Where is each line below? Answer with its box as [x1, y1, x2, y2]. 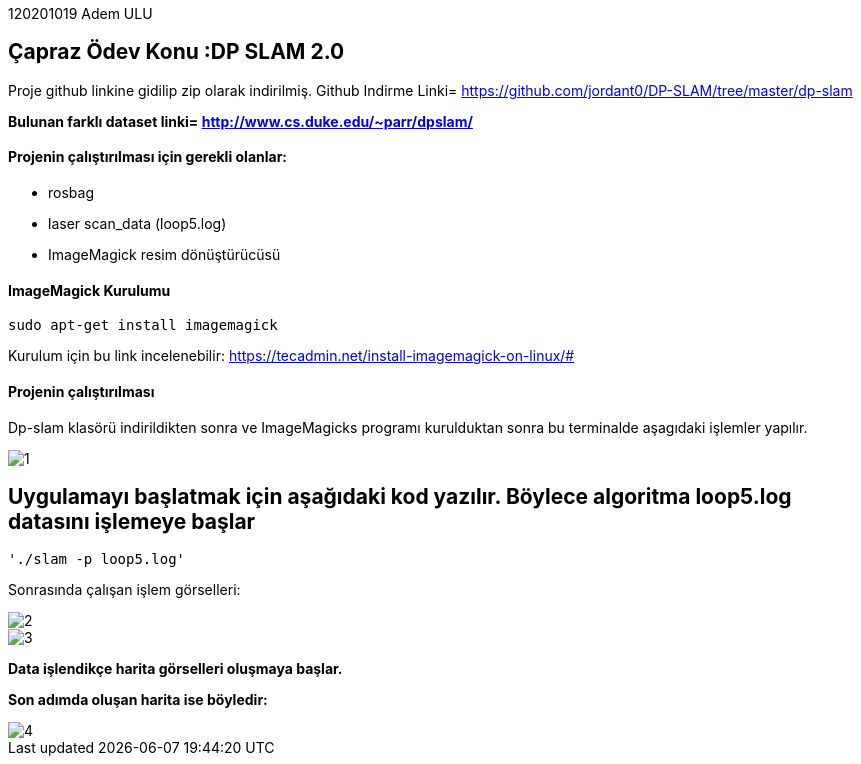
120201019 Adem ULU [8, 5, 153, 22]
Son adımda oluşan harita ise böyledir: [8, 691, 268, 709]
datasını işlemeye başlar [8, 508, 256, 534]
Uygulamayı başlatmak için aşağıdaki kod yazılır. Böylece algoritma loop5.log [8, 483, 792, 509]
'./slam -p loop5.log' [8, 551, 186, 568]
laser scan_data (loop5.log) [48, 215, 227, 233]
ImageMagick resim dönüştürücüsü [48, 246, 281, 264]
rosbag [48, 184, 94, 202]
